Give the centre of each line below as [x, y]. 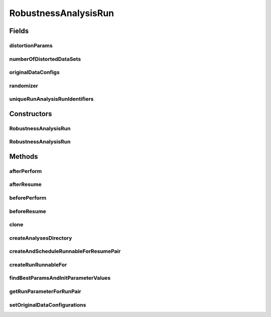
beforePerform [28, 198]
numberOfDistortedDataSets [45, 59]
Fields [19, 31]
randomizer [24, 85]
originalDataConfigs [34, 72]
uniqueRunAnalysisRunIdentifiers [51, 99]
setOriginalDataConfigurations [48, 305]
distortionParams [31, 45]
